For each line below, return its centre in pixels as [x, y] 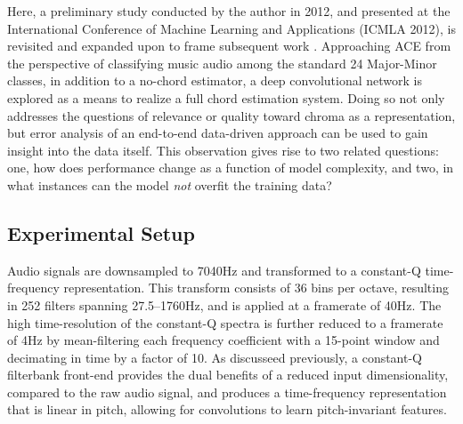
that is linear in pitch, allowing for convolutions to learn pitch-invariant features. [227, 409]
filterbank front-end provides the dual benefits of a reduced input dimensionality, [228, 375]
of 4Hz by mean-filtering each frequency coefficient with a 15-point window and [223, 340]
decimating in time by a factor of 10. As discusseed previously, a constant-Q [215, 357]
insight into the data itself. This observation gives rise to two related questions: [223, 150]
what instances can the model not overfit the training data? [170, 184]
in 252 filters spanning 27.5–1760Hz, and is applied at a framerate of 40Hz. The [224, 304]
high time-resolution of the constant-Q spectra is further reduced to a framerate [225, 322]
